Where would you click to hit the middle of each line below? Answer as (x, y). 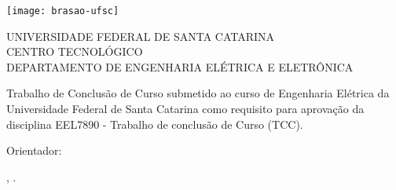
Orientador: (34, 150)
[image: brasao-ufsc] (63, 11)
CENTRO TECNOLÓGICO (75, 51)
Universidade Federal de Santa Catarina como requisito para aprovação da (185, 109)
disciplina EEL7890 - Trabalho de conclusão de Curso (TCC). (155, 124)
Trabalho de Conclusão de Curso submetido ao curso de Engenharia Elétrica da (198, 93)
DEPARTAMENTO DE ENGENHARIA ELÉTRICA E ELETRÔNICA (180, 66)
